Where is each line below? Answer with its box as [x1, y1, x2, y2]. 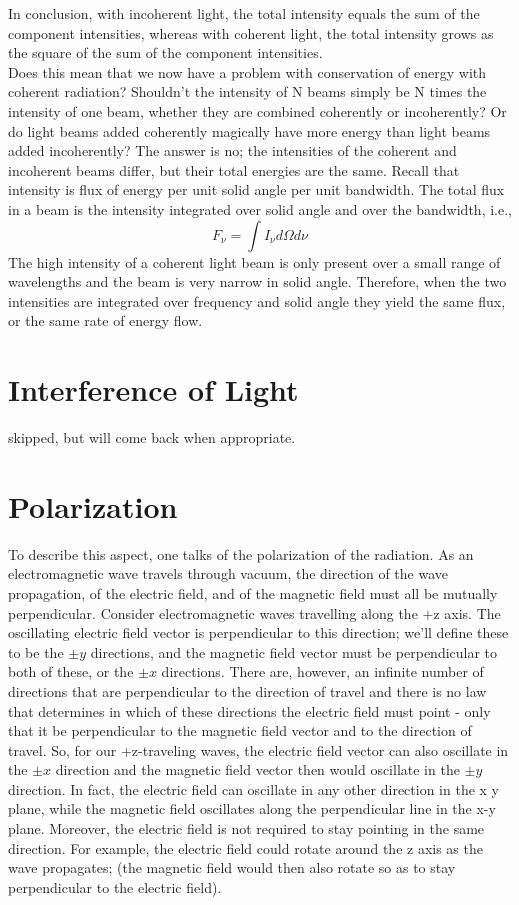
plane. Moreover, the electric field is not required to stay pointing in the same [8, 818, 485, 839]
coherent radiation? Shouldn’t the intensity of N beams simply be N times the [8, 81, 487, 102]
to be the [8, 641, 64, 662]
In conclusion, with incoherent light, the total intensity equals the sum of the [8, 3, 480, 23]
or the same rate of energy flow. [8, 310, 203, 331]
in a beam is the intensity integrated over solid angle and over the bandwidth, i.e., [8, 198, 512, 219]
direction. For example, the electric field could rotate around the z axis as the [8, 837, 483, 858]
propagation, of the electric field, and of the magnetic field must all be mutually [8, 582, 498, 603]
